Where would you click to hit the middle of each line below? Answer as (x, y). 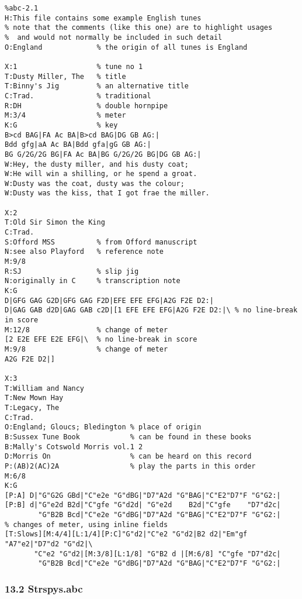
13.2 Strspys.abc (44, 588)
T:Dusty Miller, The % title (65, 76)
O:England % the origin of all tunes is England (126, 47)
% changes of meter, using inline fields (86, 524)
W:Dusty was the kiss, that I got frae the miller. (107, 193)
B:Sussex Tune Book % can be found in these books (128, 437)
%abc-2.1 (22, 8)
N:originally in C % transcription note (93, 281)
